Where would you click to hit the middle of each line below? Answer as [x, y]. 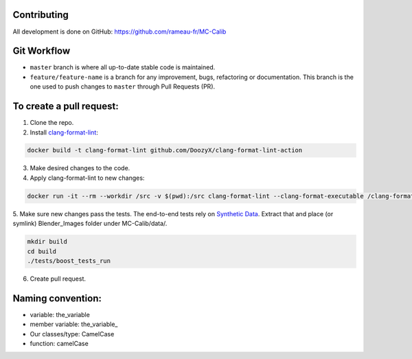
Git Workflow [42, 51]
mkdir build [47, 242]
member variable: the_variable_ [74, 324]
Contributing [41, 15]
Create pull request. [58, 279]
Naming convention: [57, 298]
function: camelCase [59, 344]
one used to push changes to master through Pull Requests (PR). [123, 86]
